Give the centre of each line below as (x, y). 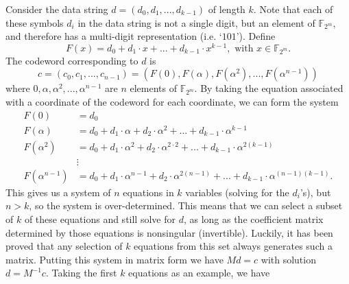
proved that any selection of (64, 246)
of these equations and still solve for (100, 219)
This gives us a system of (58, 192)
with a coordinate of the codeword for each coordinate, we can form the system (172, 102)
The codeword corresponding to (72, 60)
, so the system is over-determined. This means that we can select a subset (186, 205)
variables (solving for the (237, 192)
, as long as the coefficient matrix (253, 219)
